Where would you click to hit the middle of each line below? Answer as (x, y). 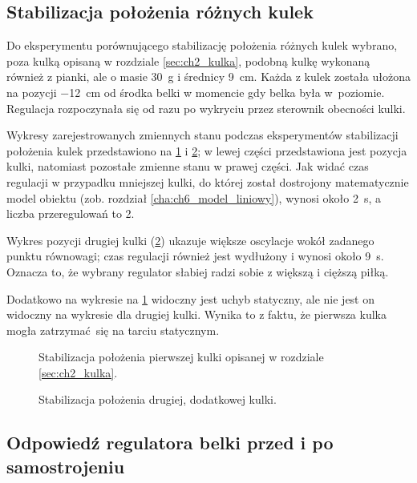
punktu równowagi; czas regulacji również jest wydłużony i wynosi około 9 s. (195, 256)
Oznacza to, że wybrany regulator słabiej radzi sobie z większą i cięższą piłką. (198, 271)
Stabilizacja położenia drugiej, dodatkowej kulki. (158, 399)
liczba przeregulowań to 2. (71, 213)
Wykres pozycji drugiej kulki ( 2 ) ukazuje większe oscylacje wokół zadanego (190, 240)
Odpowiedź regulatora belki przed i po (170, 443)
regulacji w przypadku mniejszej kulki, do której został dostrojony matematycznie (208, 181)
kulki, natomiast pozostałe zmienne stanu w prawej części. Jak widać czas (188, 166)
